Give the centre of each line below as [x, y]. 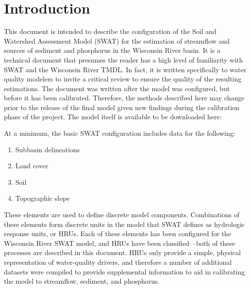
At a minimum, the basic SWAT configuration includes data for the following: [120, 133]
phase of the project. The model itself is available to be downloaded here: [113, 117]
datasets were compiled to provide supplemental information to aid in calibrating [125, 271]
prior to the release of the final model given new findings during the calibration [122, 107]
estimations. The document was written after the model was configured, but [117, 88]
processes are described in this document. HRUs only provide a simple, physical [122, 252]
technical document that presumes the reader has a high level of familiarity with [124, 59]
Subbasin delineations [48, 149]
